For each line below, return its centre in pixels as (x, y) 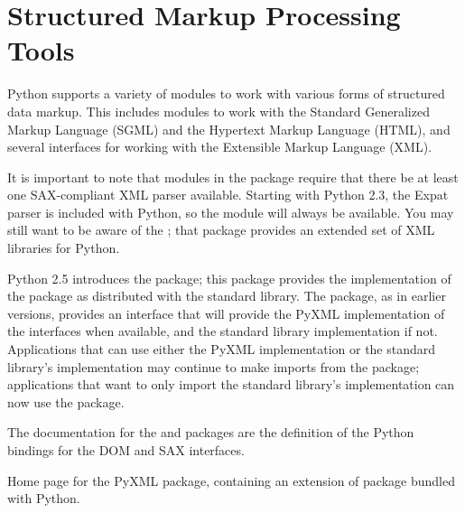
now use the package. (66, 401)
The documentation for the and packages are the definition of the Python (211, 432)
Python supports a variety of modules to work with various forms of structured (226, 93)
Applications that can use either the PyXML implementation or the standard (222, 349)
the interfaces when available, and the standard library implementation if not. (223, 331)
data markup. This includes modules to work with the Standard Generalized (219, 111)
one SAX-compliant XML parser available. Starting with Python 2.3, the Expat (228, 195)
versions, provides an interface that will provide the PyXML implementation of (226, 313)
